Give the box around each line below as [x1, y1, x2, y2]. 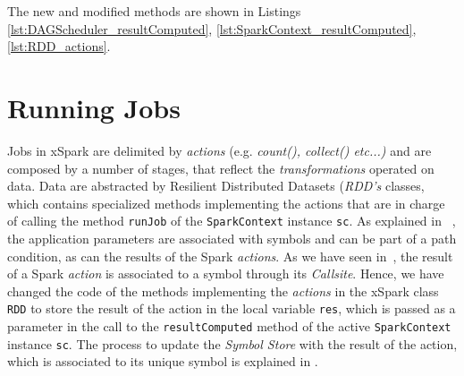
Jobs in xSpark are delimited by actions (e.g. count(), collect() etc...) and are [7, 141, 432, 159]
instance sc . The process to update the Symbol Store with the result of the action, [7, 334, 458, 353]
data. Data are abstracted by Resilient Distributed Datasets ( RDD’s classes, [7, 176, 425, 195]
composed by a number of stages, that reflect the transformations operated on [7, 158, 434, 177]
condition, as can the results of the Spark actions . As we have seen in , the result [7, 246, 453, 265]
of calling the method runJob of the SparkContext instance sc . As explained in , [7, 211, 456, 230]
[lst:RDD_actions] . [7, 37, 111, 56]
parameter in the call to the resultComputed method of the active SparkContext [7, 316, 451, 335]
